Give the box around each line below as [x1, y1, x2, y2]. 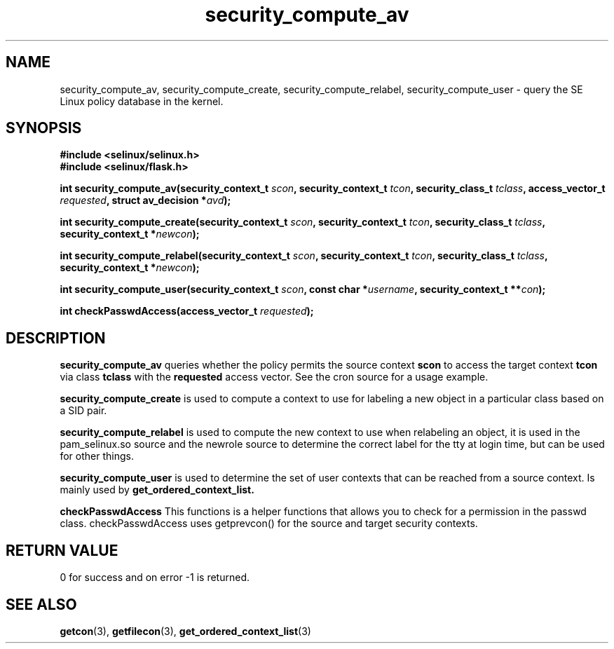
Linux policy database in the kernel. [60, 95, 224, 107]
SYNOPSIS [6, 119, 82, 137]
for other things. [60, 450, 134, 463]
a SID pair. [60, 404, 107, 417]
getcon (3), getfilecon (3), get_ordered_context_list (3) [60, 624, 311, 637]
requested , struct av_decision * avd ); [60, 194, 231, 207]
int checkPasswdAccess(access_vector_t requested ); [60, 305, 314, 317]
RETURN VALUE [6, 541, 118, 559]
